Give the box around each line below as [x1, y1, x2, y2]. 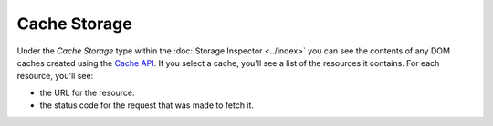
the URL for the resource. [39, 87, 136, 98]
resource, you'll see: [16, 71, 94, 82]
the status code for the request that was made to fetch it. [39, 100, 255, 111]
